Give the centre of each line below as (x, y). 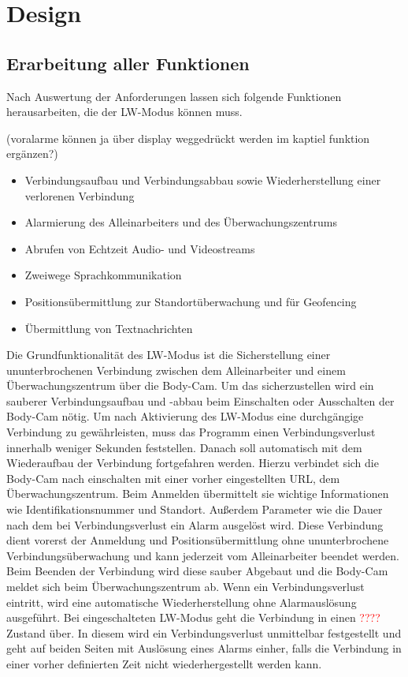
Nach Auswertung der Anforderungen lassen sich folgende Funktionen (174, 96)
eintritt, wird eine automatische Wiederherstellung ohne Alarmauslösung (182, 602)
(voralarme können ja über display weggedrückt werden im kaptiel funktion (188, 138)
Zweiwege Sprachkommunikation (103, 275)
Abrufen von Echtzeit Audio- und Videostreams (140, 248)
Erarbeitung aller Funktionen (128, 63)
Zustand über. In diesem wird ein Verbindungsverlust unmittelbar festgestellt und (204, 632)
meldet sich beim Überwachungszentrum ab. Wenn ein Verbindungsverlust (185, 587)
